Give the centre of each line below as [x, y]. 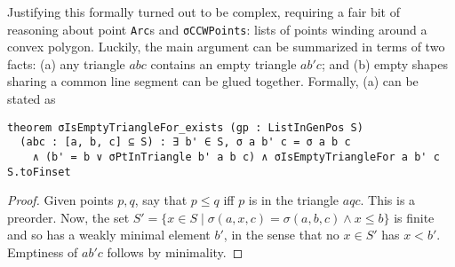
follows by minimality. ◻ [175, 252]
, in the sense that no [281, 235]
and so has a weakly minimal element [109, 235]
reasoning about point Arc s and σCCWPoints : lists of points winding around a [217, 29]
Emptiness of [43, 252]
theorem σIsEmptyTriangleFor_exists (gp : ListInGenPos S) [185, 127]
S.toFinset [39, 172]
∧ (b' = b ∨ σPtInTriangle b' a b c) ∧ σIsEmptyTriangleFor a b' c [236, 157]
